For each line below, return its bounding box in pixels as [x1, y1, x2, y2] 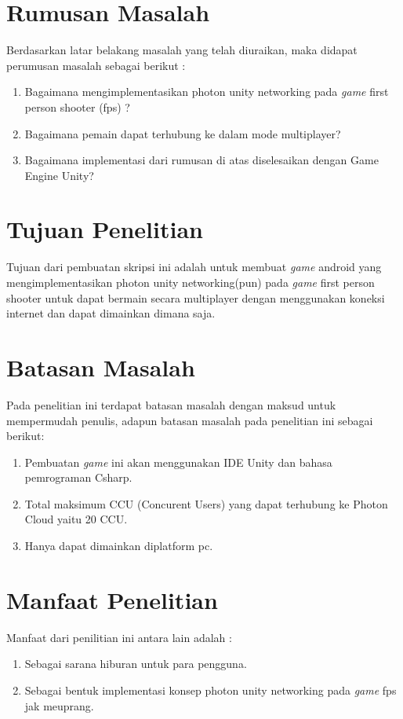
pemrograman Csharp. [24, 469, 133, 486]
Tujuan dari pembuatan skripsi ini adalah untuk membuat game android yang [6, 259, 382, 275]
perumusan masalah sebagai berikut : [6, 57, 186, 73]
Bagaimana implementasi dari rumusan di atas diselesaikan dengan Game [24, 152, 379, 168]
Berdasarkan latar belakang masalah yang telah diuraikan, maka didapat [6, 42, 358, 58]
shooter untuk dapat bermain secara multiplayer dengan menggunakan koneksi [6, 289, 385, 306]
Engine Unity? [24, 167, 94, 183]
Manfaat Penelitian [6, 583, 218, 615]
